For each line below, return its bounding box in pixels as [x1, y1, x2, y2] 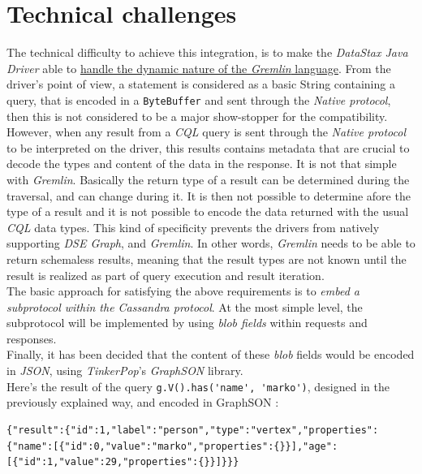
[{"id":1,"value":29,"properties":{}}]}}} [6, 456, 239, 468]
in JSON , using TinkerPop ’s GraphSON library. [6, 362, 243, 379]
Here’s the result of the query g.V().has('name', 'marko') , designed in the [6, 377, 390, 394]
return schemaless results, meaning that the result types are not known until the [6, 250, 407, 267]
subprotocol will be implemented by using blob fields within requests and [6, 314, 368, 331]
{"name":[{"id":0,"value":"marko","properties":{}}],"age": [6, 440, 338, 452]
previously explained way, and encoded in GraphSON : [6, 394, 279, 411]
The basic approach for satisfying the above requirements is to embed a [6, 282, 360, 299]
